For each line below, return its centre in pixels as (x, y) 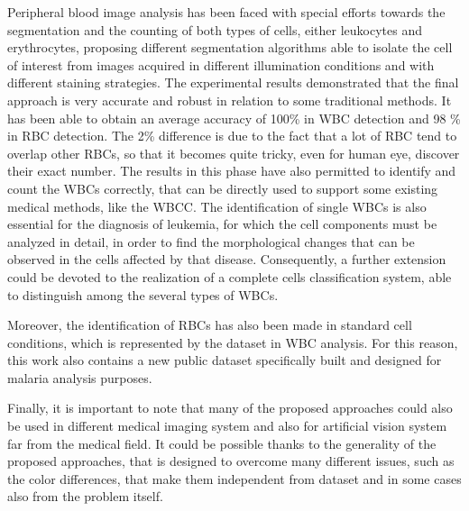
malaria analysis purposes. (80, 377)
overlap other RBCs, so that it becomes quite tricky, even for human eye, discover (234, 153)
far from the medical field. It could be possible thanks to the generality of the (222, 443)
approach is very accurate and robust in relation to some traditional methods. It (230, 100)
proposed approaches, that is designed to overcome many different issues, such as (231, 461)
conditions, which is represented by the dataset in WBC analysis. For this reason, (233, 342)
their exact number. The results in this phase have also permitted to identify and (232, 171)
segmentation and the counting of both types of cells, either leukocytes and (215, 29)
